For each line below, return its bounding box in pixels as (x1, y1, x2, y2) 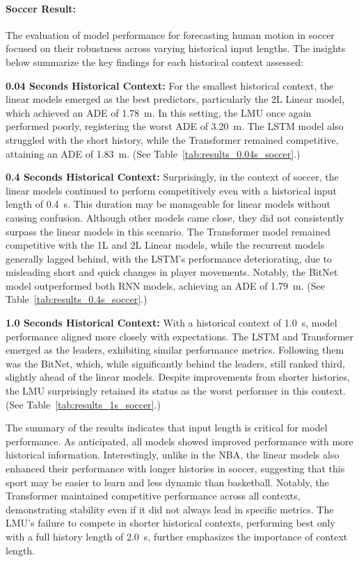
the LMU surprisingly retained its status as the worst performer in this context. (6, 383, 346, 398)
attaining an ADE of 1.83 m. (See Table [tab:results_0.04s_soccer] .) (6, 146, 301, 160)
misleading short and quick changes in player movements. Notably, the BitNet (6, 265, 338, 279)
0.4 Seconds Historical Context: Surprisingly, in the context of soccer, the (6, 170, 339, 184)
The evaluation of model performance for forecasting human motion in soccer (6, 27, 335, 42)
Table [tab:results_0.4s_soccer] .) (6, 292, 147, 306)
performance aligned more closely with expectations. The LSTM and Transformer (6, 329, 353, 343)
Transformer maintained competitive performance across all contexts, (6, 488, 301, 503)
